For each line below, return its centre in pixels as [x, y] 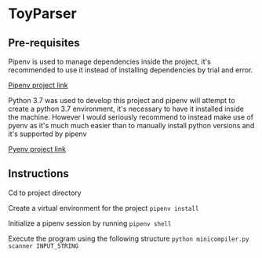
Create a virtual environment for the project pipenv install [104, 208]
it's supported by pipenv [48, 134]
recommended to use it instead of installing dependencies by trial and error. [131, 70]
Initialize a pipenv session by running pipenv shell [90, 223]
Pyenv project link [37, 149]
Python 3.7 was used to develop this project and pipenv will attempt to [122, 100]
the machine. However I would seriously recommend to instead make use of [131, 117]
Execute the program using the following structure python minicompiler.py [129, 238]
